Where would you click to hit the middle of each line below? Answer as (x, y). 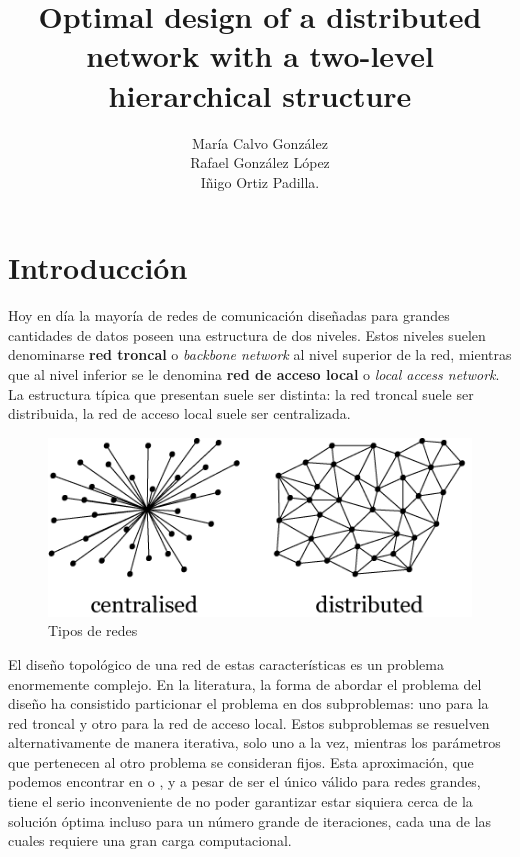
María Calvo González (260, 142)
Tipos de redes (93, 630)
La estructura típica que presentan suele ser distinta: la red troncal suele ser (241, 393)
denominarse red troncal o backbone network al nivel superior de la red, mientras (260, 354)
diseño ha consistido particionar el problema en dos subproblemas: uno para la (248, 703)
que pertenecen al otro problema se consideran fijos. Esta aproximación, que (241, 761)
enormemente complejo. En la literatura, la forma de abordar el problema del (245, 683)
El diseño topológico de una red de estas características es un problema (226, 663)
